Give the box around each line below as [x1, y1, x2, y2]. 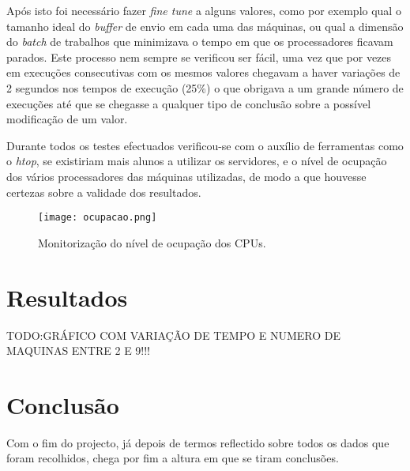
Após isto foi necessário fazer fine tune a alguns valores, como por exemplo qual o [6, 2, 401, 18]
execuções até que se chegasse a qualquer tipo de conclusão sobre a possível [6, 95, 371, 111]
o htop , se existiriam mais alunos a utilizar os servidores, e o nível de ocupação [6, 153, 387, 169]
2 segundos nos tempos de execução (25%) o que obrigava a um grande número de [6, 79, 404, 96]
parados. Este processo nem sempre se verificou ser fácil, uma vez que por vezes [6, 48, 392, 65]
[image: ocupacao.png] [38, 212, 157, 224]
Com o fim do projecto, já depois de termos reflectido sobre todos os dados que [6, 434, 389, 450]
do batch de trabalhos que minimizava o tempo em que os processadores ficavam [6, 33, 393, 50]
